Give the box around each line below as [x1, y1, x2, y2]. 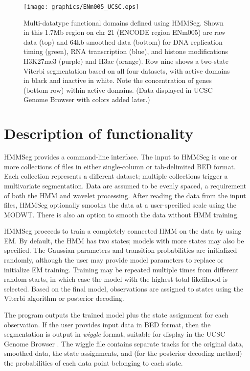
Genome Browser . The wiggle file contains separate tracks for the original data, [4, 338, 244, 348]
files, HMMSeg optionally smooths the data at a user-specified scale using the [4, 200, 237, 210]
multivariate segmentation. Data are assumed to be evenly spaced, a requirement [4, 180, 247, 190]
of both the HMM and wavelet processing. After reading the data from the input [4, 190, 246, 200]
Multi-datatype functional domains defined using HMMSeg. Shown [23, 17, 224, 27]
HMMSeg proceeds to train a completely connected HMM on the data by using [4, 226, 242, 236]
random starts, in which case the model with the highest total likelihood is [4, 274, 228, 284]
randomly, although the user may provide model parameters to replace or [4, 255, 224, 265]
